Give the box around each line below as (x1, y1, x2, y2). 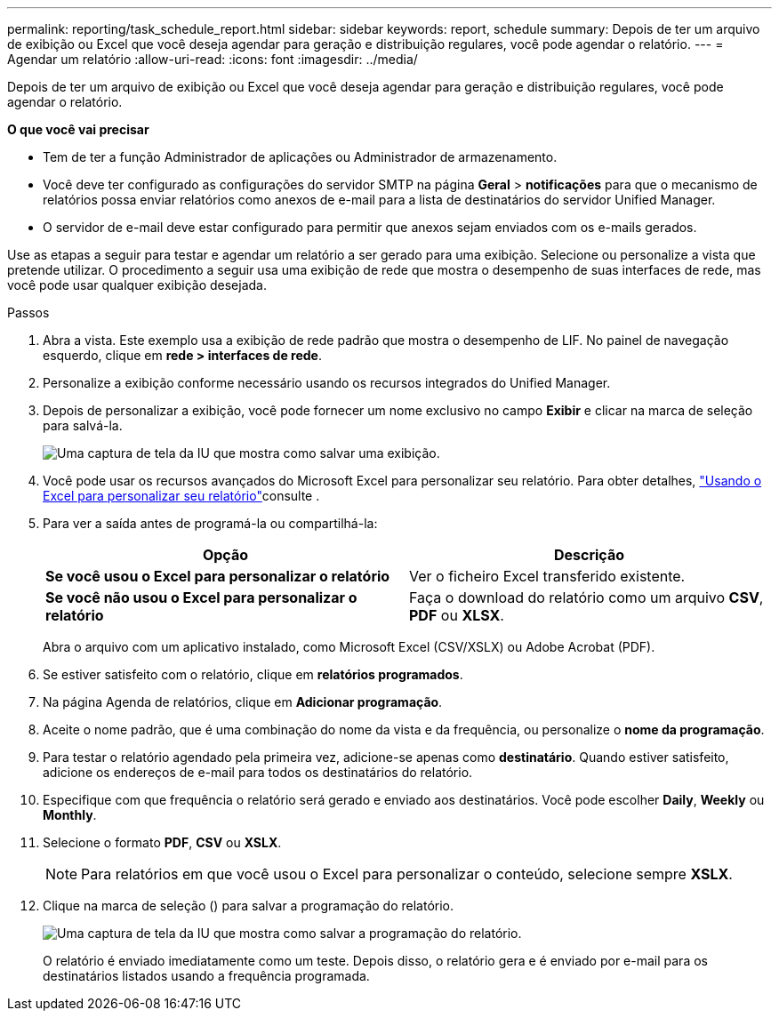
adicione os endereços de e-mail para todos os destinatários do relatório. (43, 765, 473, 780)
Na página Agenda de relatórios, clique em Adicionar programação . (43, 694, 443, 709)
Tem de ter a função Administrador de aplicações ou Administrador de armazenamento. (43, 149, 558, 164)
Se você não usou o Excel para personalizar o (45, 589, 357, 606)
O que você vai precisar (7, 122, 149, 137)
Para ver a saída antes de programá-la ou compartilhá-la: (43, 516, 378, 531)
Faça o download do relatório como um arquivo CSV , (409, 589, 764, 606)
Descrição (553, 546, 625, 564)
